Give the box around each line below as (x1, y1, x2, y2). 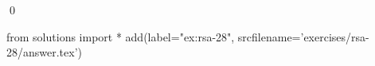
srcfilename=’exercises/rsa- (237, 28, 369, 45)
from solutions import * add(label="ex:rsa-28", (6, 28, 235, 45)
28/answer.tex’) (6, 44, 83, 60)
